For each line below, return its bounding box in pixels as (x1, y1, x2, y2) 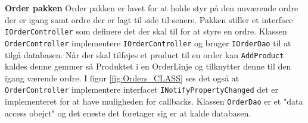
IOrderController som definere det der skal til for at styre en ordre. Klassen (5, 25, 287, 37)
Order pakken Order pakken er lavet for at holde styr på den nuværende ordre (5, 2, 298, 14)
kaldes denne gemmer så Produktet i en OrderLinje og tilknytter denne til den (5, 60, 291, 72)
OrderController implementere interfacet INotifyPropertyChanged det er (5, 83, 279, 96)
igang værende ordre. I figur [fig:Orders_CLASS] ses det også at (5, 71, 239, 84)
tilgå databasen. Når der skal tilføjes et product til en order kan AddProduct (5, 48, 284, 61)
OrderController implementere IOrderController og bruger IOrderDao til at (5, 36, 291, 49)
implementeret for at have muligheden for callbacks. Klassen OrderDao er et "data (5, 95, 303, 107)
